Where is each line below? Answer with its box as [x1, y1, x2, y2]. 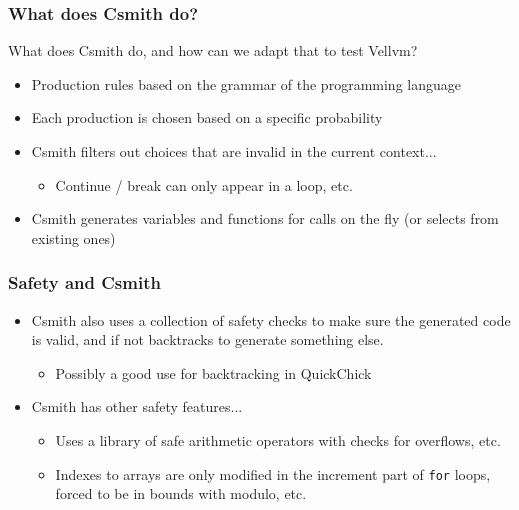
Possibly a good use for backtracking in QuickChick [55, 362, 372, 383]
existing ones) [31, 227, 116, 248]
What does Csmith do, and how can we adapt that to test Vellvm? [8, 40, 418, 61]
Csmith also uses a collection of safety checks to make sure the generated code [31, 309, 511, 330]
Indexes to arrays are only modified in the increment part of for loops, [55, 463, 491, 484]
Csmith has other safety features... [31, 396, 243, 417]
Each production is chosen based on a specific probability [31, 107, 383, 128]
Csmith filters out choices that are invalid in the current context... [31, 141, 437, 161]
